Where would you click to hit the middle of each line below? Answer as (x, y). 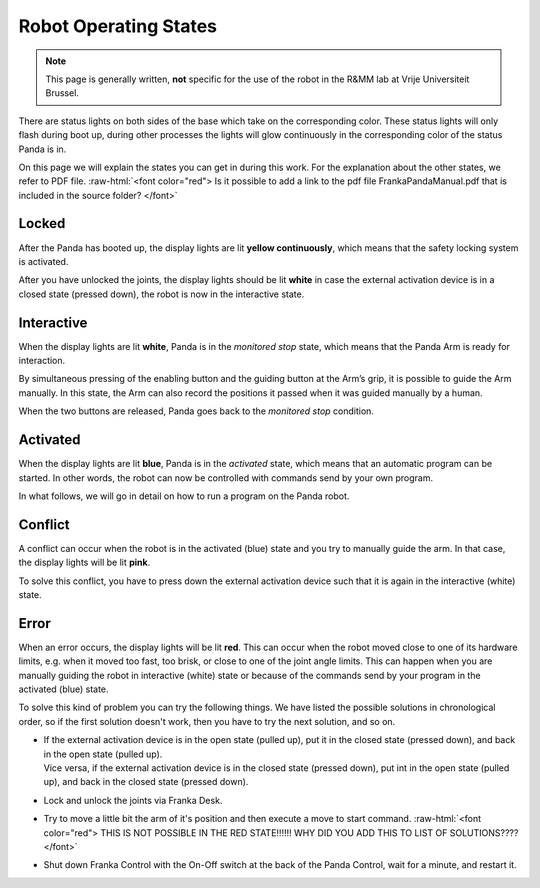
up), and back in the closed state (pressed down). (146, 782)
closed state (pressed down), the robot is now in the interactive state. (161, 294)
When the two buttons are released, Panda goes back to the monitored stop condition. (196, 411)
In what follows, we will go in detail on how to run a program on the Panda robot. (184, 496)
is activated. (43, 261)
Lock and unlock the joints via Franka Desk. (133, 800)
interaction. (42, 361)
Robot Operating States (118, 26)
